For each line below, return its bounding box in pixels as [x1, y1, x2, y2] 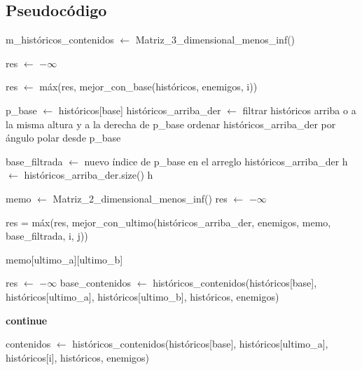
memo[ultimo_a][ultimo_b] [6, 252, 123, 266]
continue [6, 313, 48, 327]
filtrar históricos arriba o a [242, 102, 356, 117]
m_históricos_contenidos [6, 32, 114, 47]
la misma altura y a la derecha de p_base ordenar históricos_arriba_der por [6, 116, 336, 131]
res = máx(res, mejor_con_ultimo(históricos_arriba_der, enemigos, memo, [6, 214, 331, 229]
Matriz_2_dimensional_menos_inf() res [53, 191, 228, 205]
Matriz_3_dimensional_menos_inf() [135, 32, 295, 47]
